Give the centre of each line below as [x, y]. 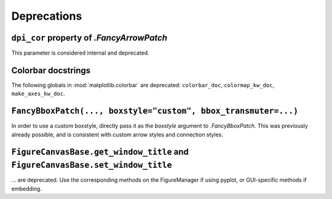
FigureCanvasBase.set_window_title [92, 165]
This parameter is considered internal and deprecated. [81, 53]
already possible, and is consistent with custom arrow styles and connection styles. [117, 135]
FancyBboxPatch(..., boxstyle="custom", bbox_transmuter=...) [155, 111]
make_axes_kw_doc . [38, 94]
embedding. [27, 189]
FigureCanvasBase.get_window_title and [100, 152]
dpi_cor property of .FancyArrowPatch [89, 38]
